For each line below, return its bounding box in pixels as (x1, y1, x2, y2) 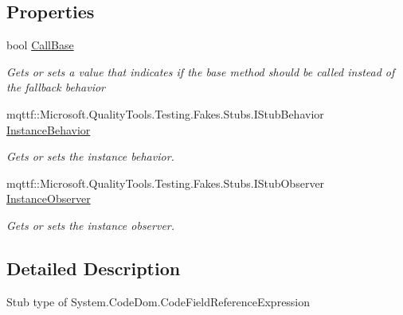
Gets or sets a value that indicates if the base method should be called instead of (6, 63, 395, 80)
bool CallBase (6, 37, 74, 53)
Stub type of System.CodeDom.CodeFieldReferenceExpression (6, 293, 311, 309)
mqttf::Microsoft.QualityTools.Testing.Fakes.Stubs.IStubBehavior (6, 105, 324, 122)
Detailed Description (6, 255, 181, 280)
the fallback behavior (6, 79, 105, 95)
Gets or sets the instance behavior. (6, 148, 174, 165)
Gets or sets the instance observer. (6, 216, 175, 233)
